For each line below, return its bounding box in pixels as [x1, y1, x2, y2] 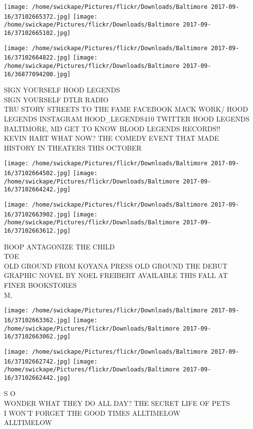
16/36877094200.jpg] [4, 70, 71, 78]
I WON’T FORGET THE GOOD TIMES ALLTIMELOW [4, 407, 180, 418]
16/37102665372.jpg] [4, 13, 71, 20]
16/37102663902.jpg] [4, 211, 71, 218]
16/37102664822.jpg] [4, 54, 71, 61]
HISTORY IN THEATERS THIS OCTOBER [4, 142, 142, 153]
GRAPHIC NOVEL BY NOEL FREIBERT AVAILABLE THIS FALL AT [4, 270, 228, 280]
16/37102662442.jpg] [4, 374, 71, 381]
